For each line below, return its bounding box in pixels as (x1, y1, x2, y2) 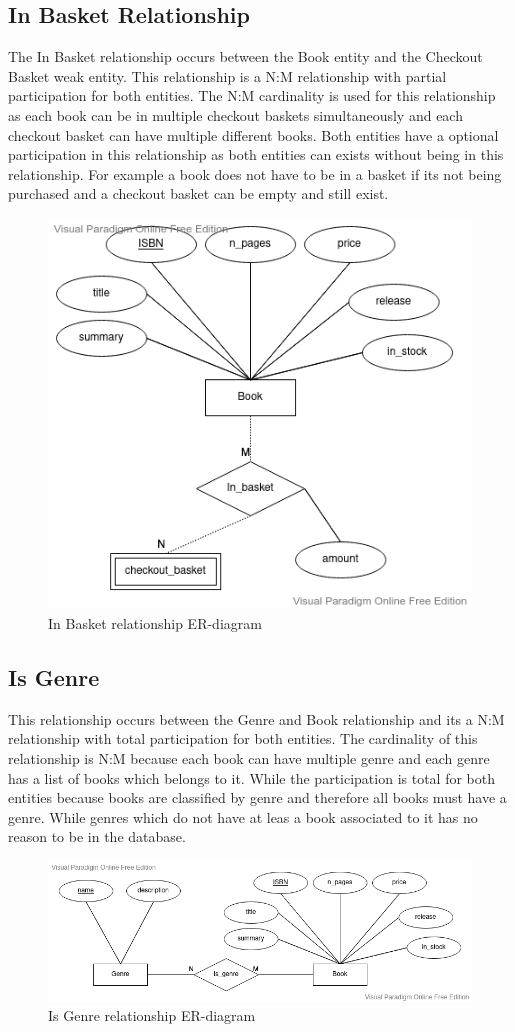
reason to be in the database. (8, 826, 186, 847)
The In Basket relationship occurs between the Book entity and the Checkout (8, 46, 483, 67)
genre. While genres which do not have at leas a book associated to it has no (8, 806, 478, 827)
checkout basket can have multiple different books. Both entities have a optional (8, 124, 499, 145)
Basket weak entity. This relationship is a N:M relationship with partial (8, 65, 447, 86)
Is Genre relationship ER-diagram (48, 1005, 256, 1026)
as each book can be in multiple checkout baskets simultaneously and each (8, 104, 463, 125)
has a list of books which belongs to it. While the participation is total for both (8, 767, 496, 788)
